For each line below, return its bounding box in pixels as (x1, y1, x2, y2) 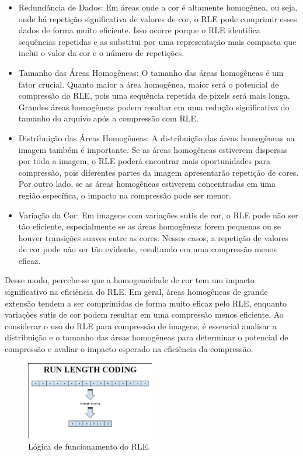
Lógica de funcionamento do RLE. (28, 440, 151, 452)
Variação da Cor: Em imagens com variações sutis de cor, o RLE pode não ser (18, 208, 298, 221)
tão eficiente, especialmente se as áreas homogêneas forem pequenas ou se (18, 220, 281, 232)
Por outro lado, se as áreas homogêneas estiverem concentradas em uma (18, 177, 276, 190)
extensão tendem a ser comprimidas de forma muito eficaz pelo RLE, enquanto (5, 297, 287, 309)
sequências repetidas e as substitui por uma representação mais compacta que (18, 35, 297, 47)
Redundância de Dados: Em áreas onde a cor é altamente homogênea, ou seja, (18, 1, 298, 13)
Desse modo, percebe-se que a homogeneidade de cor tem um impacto (5, 274, 255, 286)
